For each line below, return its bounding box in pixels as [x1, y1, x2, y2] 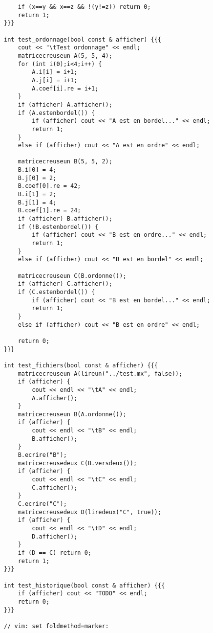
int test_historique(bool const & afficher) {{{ [4, 582, 165, 589]
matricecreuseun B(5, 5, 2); [18, 158, 112, 165]
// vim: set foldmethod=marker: [4, 622, 109, 630]
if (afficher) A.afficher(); [18, 101, 112, 108]
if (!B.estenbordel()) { [18, 223, 99, 230]
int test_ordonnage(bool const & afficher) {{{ [4, 36, 162, 43]
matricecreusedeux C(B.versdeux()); [18, 459, 137, 467]
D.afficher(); [32, 533, 78, 540]
